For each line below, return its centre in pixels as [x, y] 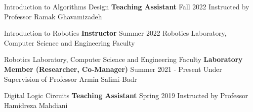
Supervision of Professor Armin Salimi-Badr [71, 79]
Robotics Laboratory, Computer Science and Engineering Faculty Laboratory [123, 59]
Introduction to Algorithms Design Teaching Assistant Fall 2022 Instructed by [127, 6]
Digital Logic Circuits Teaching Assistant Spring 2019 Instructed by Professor [126, 95]
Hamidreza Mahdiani [36, 105]
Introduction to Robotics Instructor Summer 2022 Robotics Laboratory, [115, 33]
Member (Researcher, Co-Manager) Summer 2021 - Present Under [113, 69]
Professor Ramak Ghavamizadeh [53, 16]
